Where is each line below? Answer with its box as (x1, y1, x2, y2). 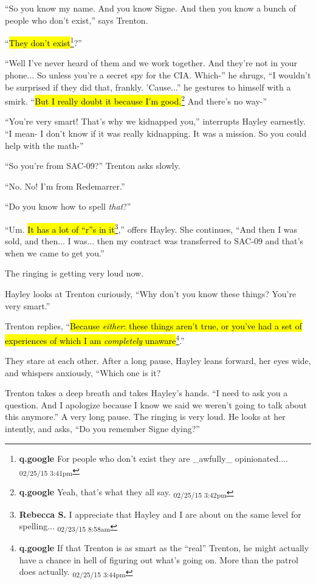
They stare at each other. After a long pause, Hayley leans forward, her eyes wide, (5, 354, 311, 367)
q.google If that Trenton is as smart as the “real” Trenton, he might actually (19, 541, 309, 554)
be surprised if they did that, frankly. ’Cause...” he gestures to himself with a (5, 80, 291, 93)
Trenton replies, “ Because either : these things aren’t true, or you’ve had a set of (5, 320, 302, 332)
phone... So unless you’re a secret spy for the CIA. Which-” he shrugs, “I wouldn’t (5, 69, 311, 81)
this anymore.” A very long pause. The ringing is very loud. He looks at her (5, 410, 286, 423)
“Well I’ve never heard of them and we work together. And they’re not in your (5, 57, 297, 69)
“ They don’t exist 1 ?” (5, 35, 82, 49)
